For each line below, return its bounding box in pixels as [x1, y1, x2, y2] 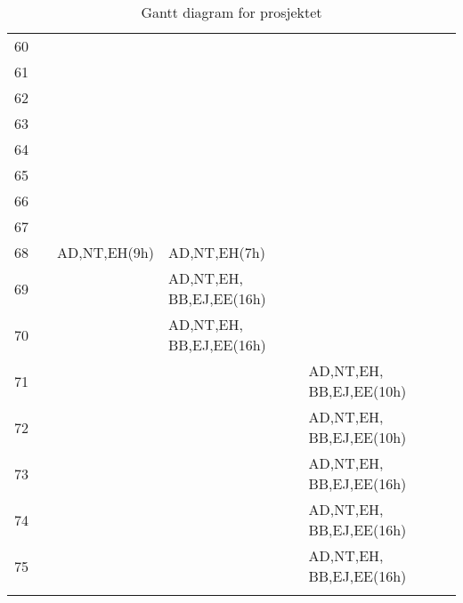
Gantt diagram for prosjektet [141, 2, 322, 22]
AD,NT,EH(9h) [57, 242, 154, 262]
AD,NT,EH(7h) [167, 242, 265, 262]
